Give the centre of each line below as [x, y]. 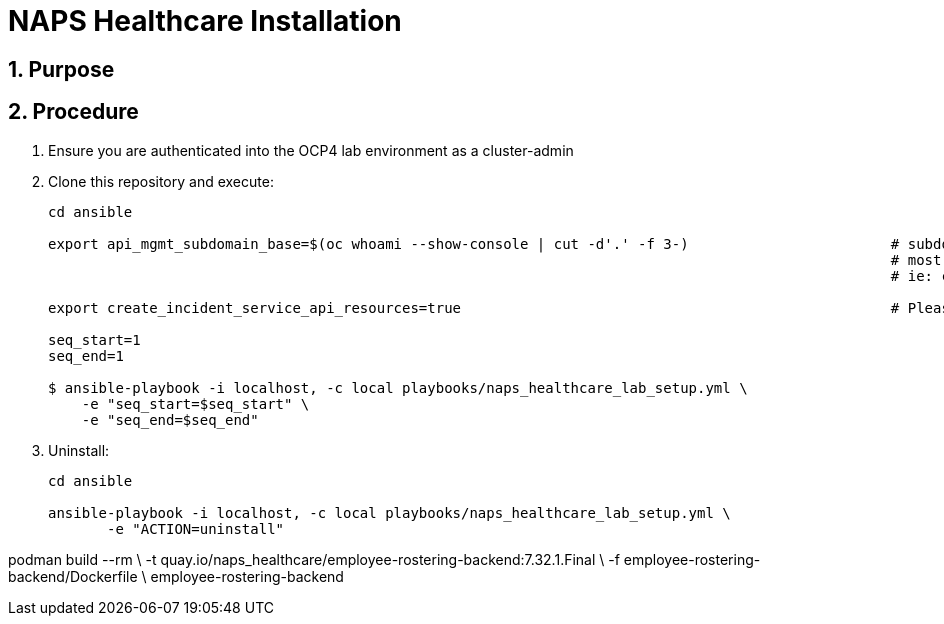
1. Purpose [61, 69]
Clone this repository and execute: [161, 181]
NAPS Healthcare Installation [205, 21]
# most [916, 259]
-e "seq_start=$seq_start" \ [195, 403]
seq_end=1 [86, 355]
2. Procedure [73, 112]
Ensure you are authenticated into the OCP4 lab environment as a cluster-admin [311, 150]
